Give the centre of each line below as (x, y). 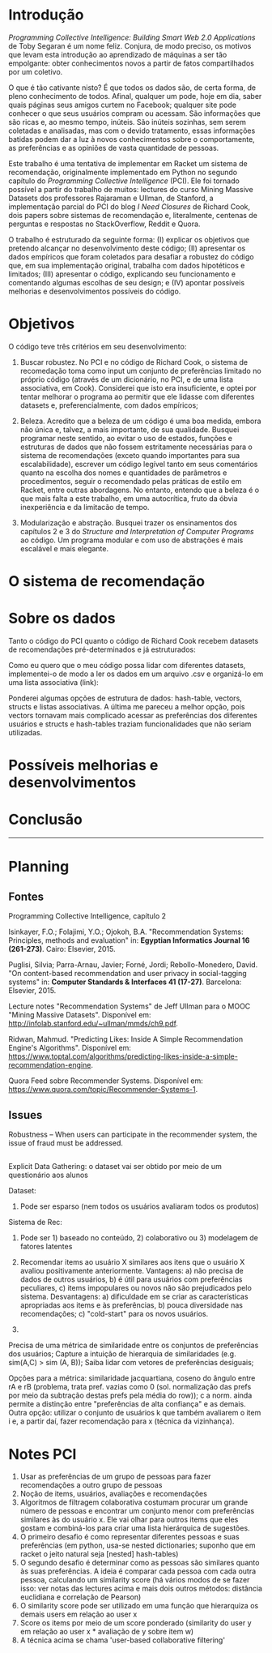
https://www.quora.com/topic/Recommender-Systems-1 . (103, 1090)
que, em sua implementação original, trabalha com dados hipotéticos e (127, 265)
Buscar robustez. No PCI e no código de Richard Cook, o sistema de (134, 362)
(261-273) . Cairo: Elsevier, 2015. (62, 949)
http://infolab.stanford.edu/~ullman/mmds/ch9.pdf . (93, 1024)
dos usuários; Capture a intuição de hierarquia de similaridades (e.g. (122, 1354)
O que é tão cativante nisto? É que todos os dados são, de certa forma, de (132, 88)
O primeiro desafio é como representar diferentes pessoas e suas (130, 1537)
